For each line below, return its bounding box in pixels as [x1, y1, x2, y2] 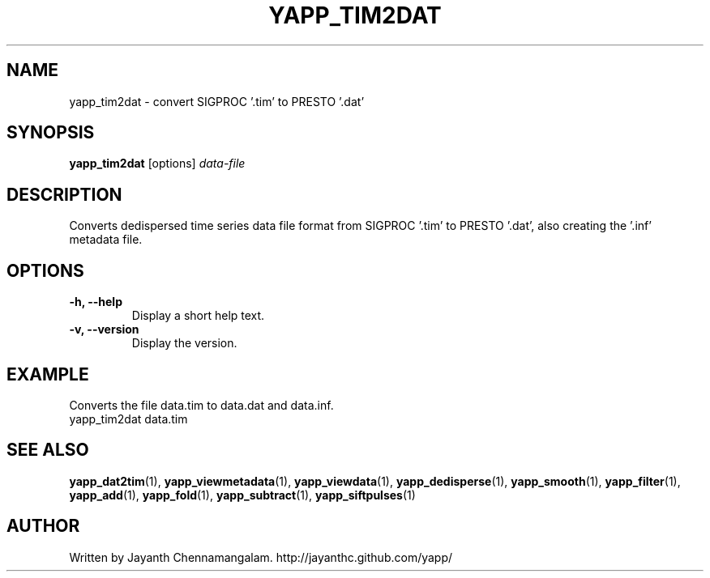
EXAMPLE [6, 363, 89, 385]
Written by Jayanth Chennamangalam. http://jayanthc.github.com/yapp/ [69, 550, 453, 564]
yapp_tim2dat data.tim [69, 411, 188, 426]
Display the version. [131, 336, 237, 351]
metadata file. [69, 232, 143, 247]
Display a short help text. [131, 308, 265, 323]
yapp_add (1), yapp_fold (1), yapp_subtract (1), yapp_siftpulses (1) [69, 487, 416, 502]
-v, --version [69, 322, 139, 337]
